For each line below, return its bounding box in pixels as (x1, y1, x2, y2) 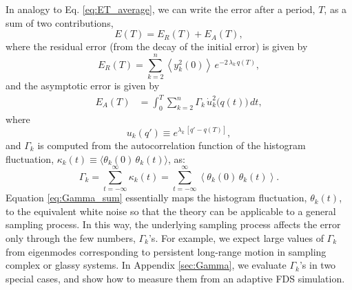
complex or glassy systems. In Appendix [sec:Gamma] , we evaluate (6, 258, 287, 272)
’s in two (299, 258, 336, 272)
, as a (324, 2, 347, 16)
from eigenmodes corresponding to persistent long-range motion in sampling (6, 244, 327, 258)
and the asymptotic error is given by (6, 78, 160, 92)
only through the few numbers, (6, 231, 136, 245)
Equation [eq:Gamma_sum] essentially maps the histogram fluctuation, (6, 190, 307, 205)
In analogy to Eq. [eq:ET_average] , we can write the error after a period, (6, 2, 315, 16)
